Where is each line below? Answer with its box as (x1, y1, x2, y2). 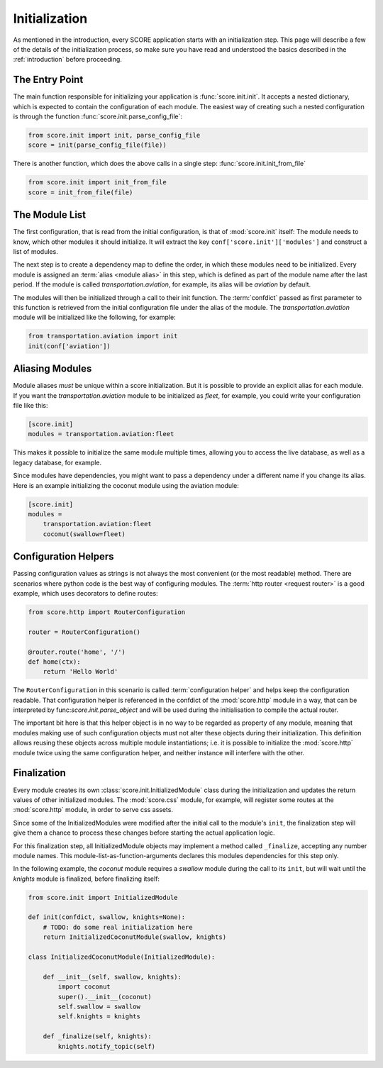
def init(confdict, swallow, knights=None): (28, 913, 186, 921)
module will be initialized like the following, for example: (13, 313, 177, 322)
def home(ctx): (28, 657, 81, 666)
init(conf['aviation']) (28, 342, 111, 350)
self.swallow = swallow (57, 1002, 141, 1011)
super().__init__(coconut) (57, 993, 152, 1001)
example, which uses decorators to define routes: (13, 589, 159, 597)
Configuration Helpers (13, 550, 114, 563)
